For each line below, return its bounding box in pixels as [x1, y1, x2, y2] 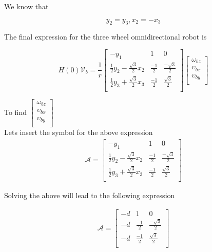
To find [4, 107, 27, 118]
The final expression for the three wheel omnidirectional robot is [4, 31, 207, 42]
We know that [4, 1, 49, 11]
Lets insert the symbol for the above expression [4, 127, 153, 138]
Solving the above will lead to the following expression [4, 189, 175, 200]
